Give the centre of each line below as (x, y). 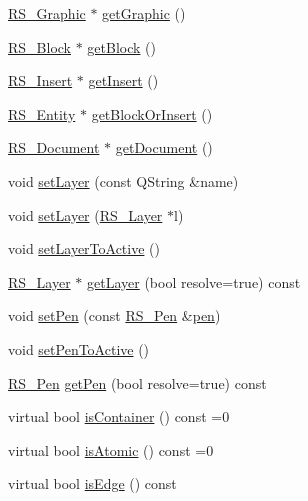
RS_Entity (42, 113)
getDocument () (164, 147)
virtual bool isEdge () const (92, 483)
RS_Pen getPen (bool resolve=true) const (137, 382)
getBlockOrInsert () (152, 113)
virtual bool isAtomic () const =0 (111, 449)
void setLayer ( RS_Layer (85, 214)
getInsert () (123, 80)
